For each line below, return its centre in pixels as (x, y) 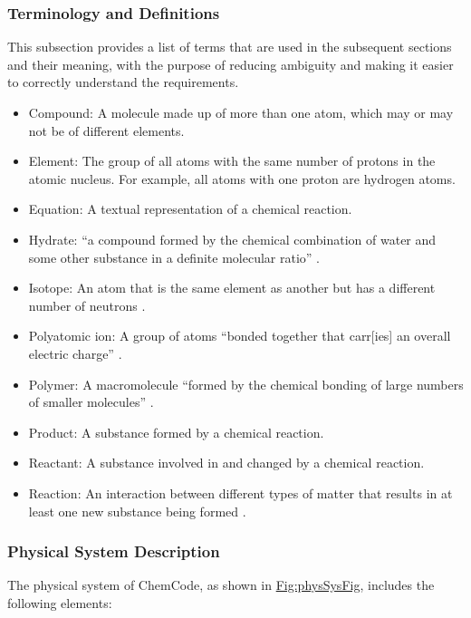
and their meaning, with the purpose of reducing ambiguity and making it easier (231, 64)
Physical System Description (114, 551)
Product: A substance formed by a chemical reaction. (176, 432)
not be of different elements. (106, 130)
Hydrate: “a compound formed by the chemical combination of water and (232, 239)
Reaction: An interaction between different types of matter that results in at (240, 492)
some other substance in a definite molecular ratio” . (174, 257)
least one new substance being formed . (137, 511)
